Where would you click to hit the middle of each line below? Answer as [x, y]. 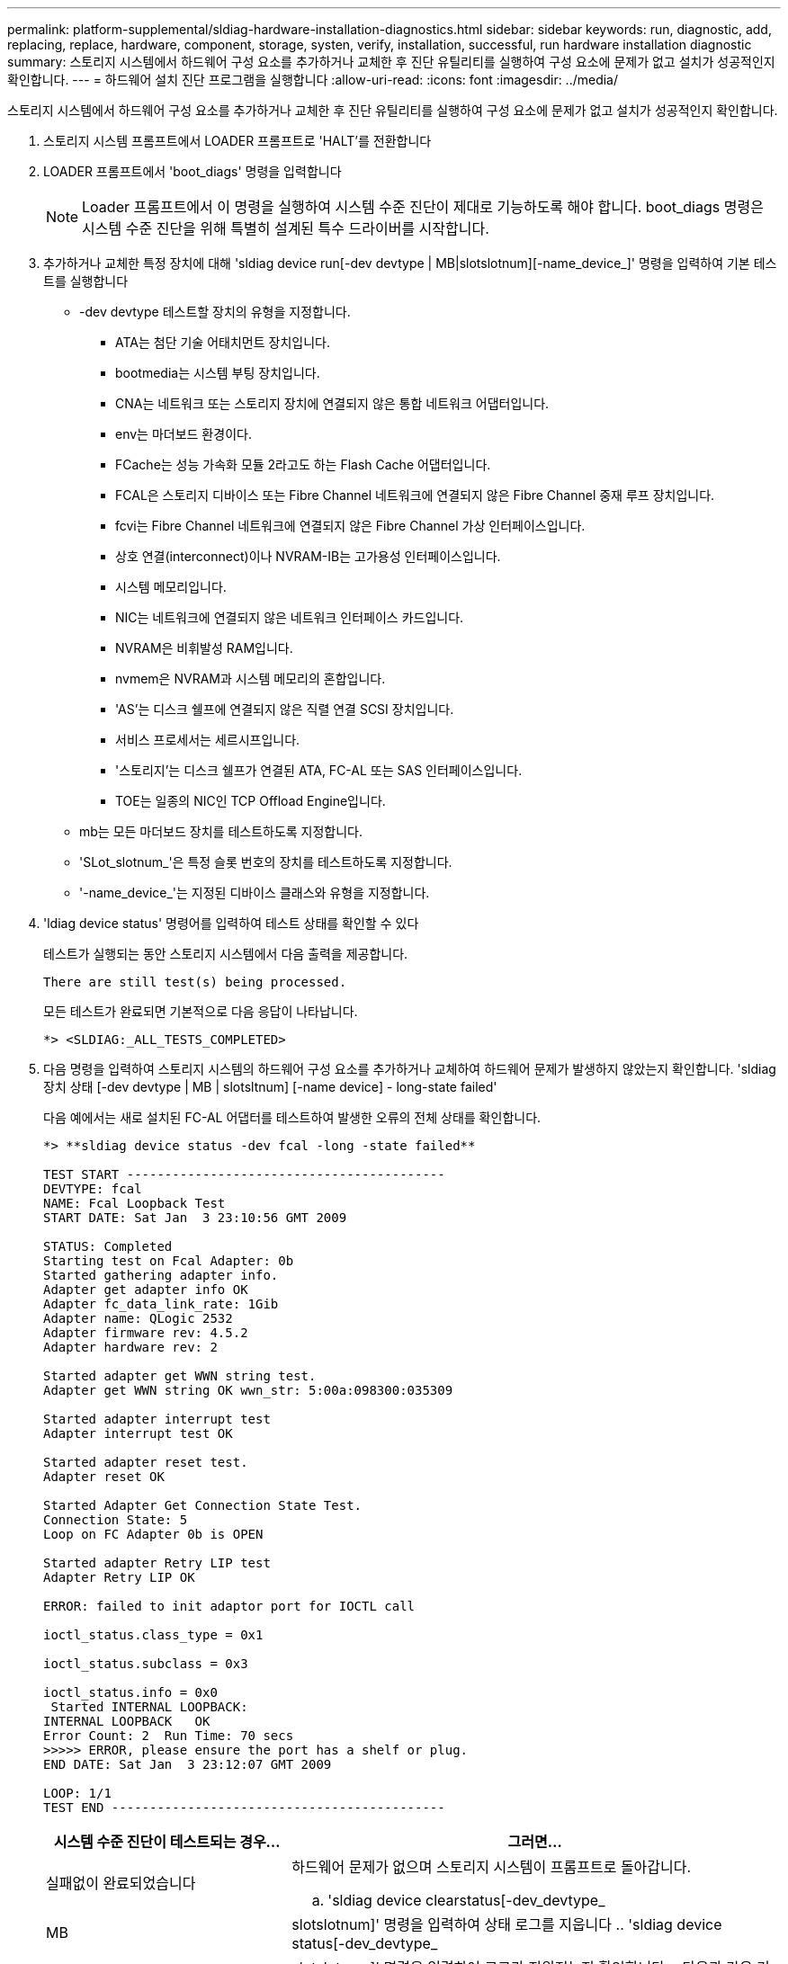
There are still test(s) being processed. [195, 982]
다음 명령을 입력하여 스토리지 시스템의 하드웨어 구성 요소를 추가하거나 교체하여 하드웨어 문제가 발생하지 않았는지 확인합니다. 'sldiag [410, 1069]
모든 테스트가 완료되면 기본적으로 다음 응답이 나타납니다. [201, 1011]
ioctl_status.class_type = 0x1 [153, 1635]
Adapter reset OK [104, 1477]
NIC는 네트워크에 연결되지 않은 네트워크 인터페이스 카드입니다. [290, 617]
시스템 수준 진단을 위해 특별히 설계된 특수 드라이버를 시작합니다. [286, 228]
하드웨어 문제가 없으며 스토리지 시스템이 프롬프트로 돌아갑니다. [492, 1867]
